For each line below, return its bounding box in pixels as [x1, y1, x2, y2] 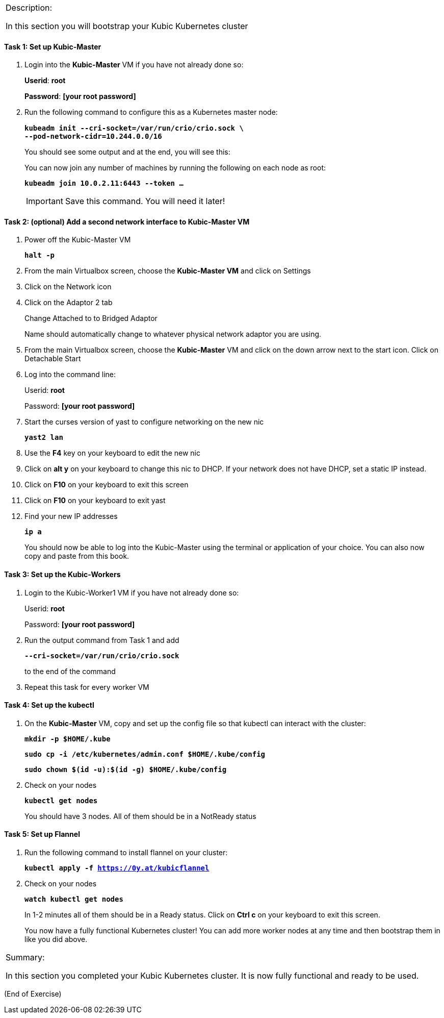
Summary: [6, 952, 45, 963]
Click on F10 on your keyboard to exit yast [24, 496, 166, 505]
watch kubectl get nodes [24, 895, 123, 904]
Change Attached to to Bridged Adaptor [24, 314, 158, 323]
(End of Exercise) [4, 989, 62, 999]
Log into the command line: [24, 370, 116, 379]
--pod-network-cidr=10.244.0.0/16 [24, 132, 162, 141]
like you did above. [24, 935, 88, 944]
